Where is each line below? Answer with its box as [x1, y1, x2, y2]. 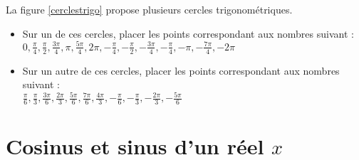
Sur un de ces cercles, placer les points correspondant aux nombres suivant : [22, 26, 354, 41]
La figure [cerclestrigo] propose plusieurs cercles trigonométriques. [6, 2, 293, 16]
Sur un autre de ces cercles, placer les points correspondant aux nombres [22, 63, 340, 78]
